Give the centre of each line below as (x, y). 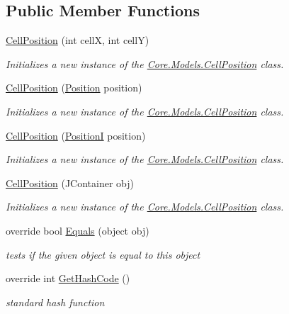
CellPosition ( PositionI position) (76, 135)
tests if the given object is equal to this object (103, 254)
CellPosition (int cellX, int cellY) (78, 40)
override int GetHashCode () (68, 278)
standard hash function (55, 302)
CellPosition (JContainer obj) (70, 183)
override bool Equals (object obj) (78, 230)
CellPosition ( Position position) (74, 88)
